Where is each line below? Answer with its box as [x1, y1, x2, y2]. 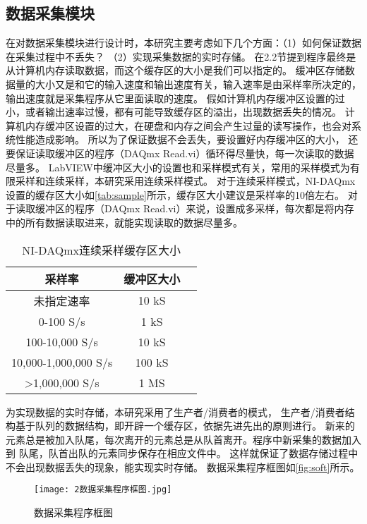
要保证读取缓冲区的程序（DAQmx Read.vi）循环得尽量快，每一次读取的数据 [6, 145, 354, 160]
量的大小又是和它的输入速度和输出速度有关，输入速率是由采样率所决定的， [15, 76, 361, 91]
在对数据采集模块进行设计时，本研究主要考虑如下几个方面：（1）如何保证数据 [6, 35, 361, 50]
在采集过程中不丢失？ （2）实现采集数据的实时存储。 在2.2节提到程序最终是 [6, 49, 356, 63]
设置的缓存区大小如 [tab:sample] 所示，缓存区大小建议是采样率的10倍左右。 [6, 187, 344, 202]
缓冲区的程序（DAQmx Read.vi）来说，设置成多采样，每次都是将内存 [35, 201, 354, 216]
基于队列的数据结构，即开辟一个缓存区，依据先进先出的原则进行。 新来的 [15, 418, 355, 433]
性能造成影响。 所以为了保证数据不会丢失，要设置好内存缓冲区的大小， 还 [15, 132, 359, 147]
